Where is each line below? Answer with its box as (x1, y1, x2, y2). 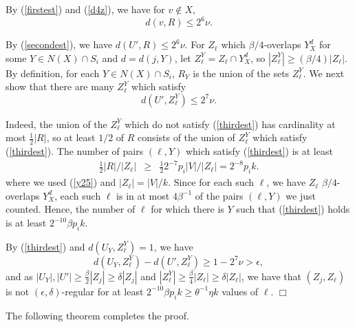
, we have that (241, 268, 301, 283)
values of (222, 284, 259, 298)
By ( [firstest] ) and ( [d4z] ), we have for (6, 2, 165, 16)
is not (6, 284, 30, 298)
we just (286, 188, 316, 202)
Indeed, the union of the (6, 116, 107, 131)
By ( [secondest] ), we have (6, 37, 113, 52)
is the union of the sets (193, 65, 290, 80)
